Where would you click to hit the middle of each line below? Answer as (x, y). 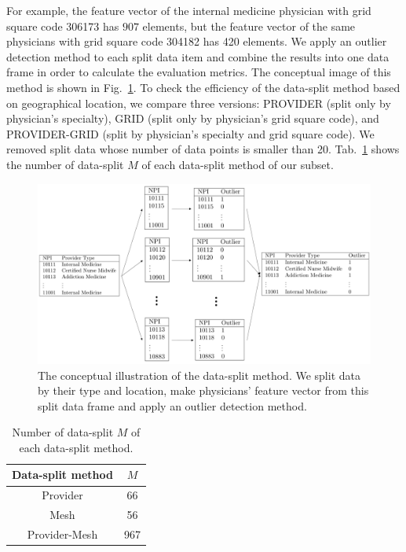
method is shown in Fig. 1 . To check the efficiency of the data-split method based (203, 87)
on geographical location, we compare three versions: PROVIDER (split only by (199, 103)
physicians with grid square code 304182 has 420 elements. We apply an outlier (197, 41)
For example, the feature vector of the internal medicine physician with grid (189, 10)
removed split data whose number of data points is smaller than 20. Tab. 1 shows (203, 149)
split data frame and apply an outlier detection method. (172, 405)
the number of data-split (65, 164)
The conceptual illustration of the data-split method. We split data (199, 375)
